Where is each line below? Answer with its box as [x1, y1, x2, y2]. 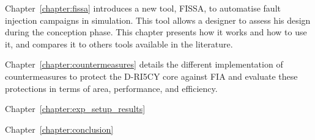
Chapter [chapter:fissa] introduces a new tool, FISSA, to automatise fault [5, 2, 281, 14]
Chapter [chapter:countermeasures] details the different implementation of [5, 58, 283, 71]
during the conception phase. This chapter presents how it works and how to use [5, 26, 307, 38]
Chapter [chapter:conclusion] [5, 122, 114, 135]
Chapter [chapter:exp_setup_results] [5, 102, 146, 115]
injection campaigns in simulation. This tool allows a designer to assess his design [5, 13, 311, 26]
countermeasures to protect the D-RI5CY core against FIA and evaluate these [5, 69, 298, 82]
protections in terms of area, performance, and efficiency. [5, 82, 218, 94]
